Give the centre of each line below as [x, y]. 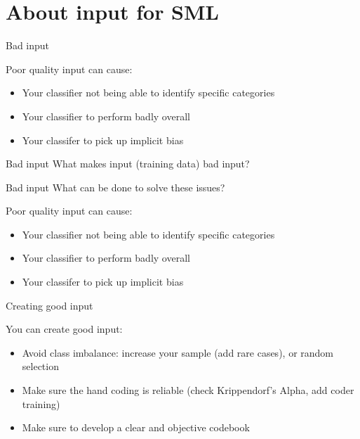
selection [40, 366]
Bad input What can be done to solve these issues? [115, 187]
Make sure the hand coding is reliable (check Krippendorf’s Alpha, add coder [188, 390]
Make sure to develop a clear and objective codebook [136, 427]
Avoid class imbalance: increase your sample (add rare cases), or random [178, 352]
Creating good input [49, 305]
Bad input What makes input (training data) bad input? [128, 164]
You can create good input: [64, 329]
